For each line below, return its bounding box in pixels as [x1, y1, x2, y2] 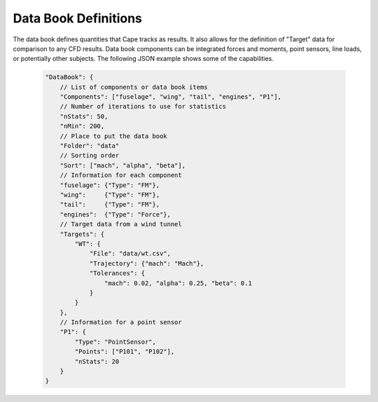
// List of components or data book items [59, 83, 208, 91]
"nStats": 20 [74, 357, 120, 366]
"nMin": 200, [59, 123, 105, 130]
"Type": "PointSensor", [74, 338, 157, 346]
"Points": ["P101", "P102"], [74, 347, 175, 356]
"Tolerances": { [89, 270, 146, 277]
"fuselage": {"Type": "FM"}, [59, 181, 160, 189]
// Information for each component [59, 172, 182, 179]
